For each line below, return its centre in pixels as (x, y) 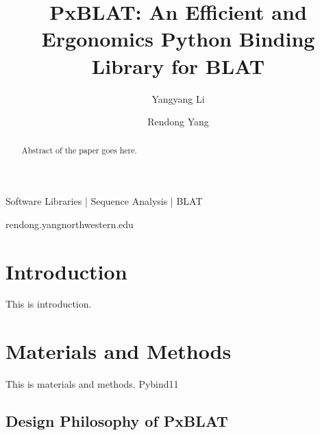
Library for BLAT (178, 65)
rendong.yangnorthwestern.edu (70, 224)
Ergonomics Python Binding (178, 39)
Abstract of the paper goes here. (79, 150)
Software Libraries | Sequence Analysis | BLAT (104, 201)
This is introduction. (49, 304)
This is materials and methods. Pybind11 (92, 384)
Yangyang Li (178, 98)
